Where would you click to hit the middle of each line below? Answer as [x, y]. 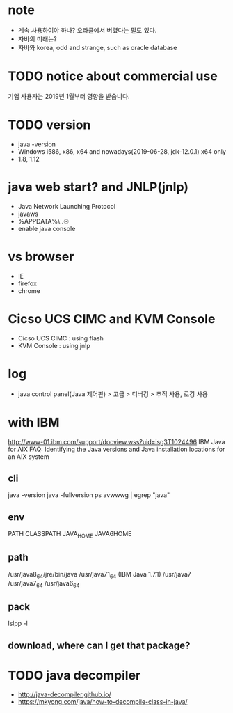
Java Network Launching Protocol [67, 206]
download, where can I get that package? [99, 645]
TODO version [49, 125]
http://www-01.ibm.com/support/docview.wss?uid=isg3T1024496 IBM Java [116, 441]
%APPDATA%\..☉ [43, 221]
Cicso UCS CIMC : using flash [61, 338]
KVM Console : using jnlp [54, 345]
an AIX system [29, 456]
